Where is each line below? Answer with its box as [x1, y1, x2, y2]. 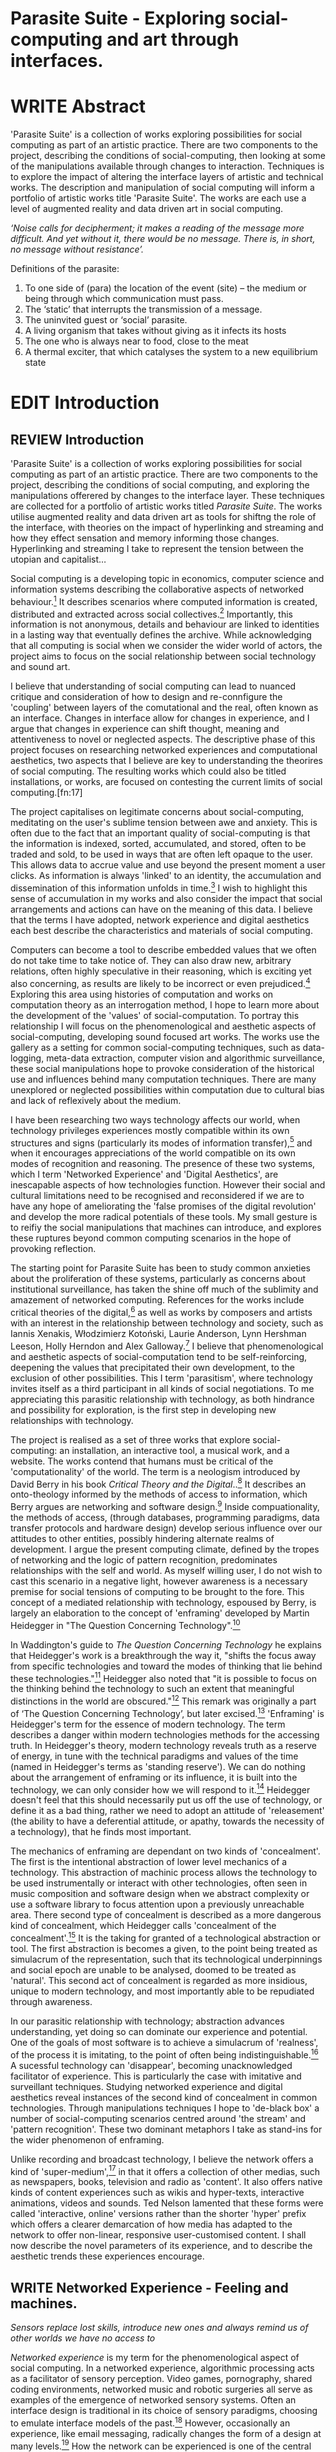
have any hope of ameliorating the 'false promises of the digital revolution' [10, 1200, 317, 1212]
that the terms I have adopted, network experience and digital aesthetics [10, 914, 310, 926]
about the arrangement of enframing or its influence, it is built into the [10, 1771, 298, 1783]
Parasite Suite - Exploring [10, 7, 227, 30]
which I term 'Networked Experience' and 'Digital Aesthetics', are [10, 1168, 279, 1181]
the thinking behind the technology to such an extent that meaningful [10, 1683, 295, 1695]
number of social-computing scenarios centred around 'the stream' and [10, 2112, 307, 2124]
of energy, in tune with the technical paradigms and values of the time [10, 1750, 299, 1762]
